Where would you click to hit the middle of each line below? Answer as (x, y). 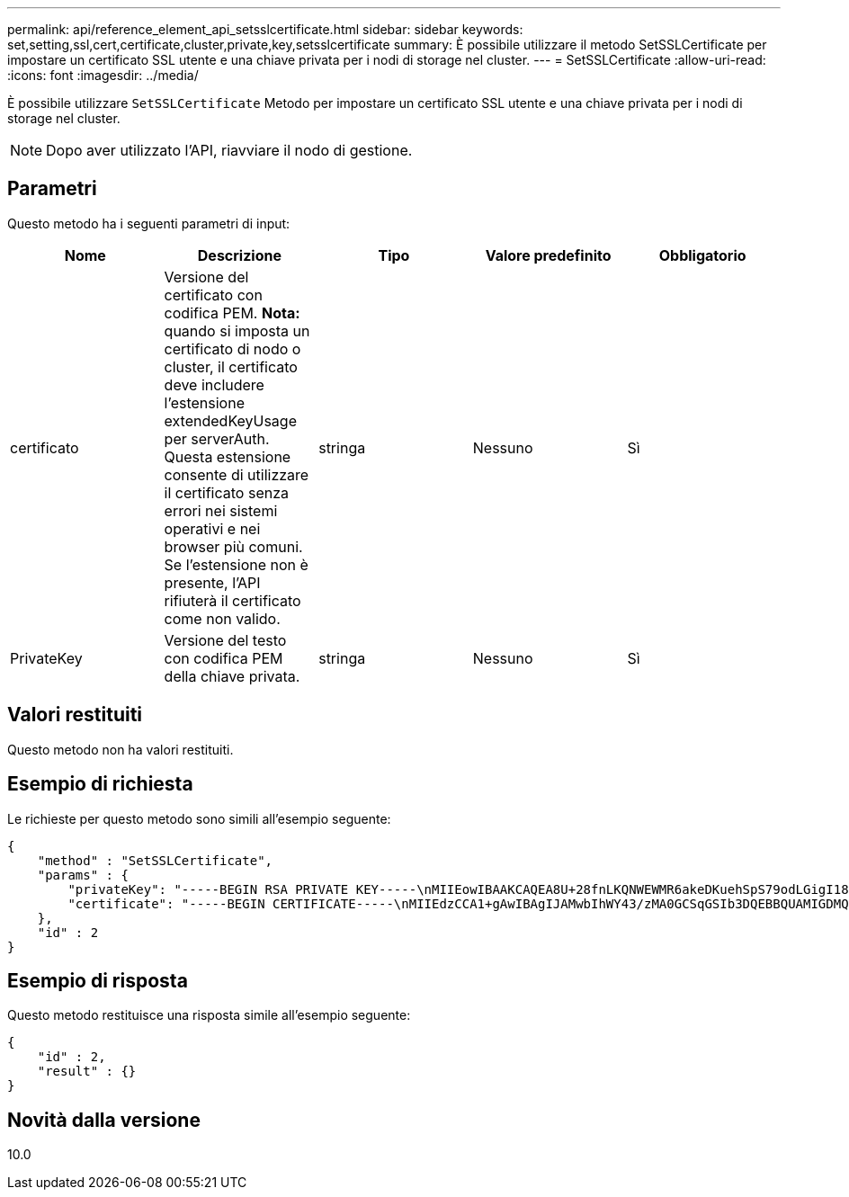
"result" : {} (87, 1072)
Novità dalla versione (104, 1120)
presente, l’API (212, 582)
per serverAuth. (217, 438)
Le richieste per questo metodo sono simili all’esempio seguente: (199, 818)
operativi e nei (212, 528)
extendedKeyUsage (230, 420)
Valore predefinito (548, 255)
